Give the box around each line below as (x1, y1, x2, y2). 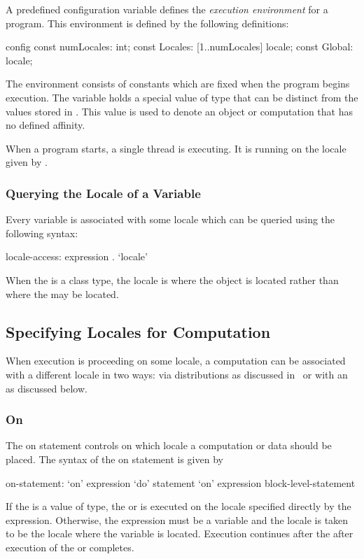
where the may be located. (6, 286, 119, 301)
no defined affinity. (6, 118, 85, 132)
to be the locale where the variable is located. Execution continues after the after (6, 526, 353, 541)
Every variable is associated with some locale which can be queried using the (6, 212, 335, 227)
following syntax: (6, 225, 78, 240)
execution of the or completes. (6, 539, 134, 554)
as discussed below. (6, 381, 87, 395)
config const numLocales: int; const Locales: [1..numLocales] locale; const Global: (6, 39, 353, 54)
